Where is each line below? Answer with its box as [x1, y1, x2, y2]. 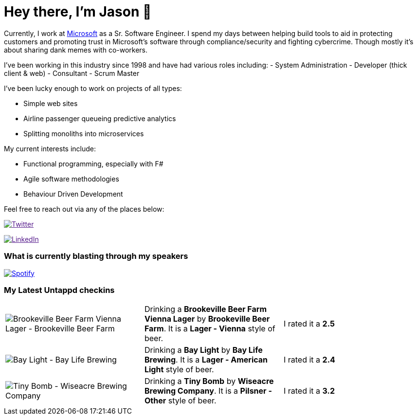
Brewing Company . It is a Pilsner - [144, 386, 272, 396]
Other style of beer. [144, 396, 217, 406]
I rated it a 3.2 [283, 386, 335, 396]
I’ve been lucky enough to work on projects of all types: [4, 84, 182, 92]
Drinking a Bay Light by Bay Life [144, 345, 263, 355]
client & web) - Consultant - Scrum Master [4, 69, 140, 77]
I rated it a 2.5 [283, 319, 335, 329]
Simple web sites [23, 99, 78, 108]
